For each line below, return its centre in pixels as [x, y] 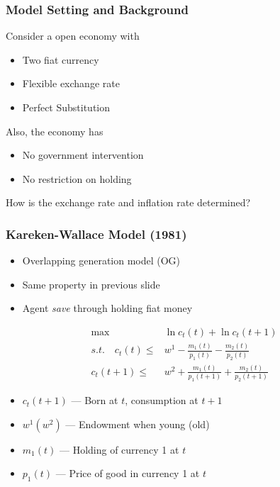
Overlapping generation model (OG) [101, 261]
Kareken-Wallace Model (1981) [96, 234]
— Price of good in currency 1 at [128, 473]
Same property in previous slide [91, 284]
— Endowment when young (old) [138, 424]
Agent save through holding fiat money [107, 308]
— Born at [95, 400]
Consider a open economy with [73, 36]
